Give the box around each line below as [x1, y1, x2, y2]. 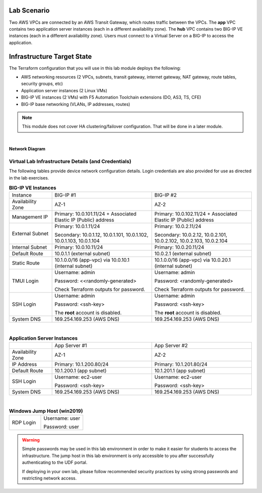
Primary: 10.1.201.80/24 [154, 361, 208, 368]
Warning [22, 437, 40, 443]
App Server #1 [54, 342, 87, 349]
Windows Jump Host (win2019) [9, 408, 83, 414]
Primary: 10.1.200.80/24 [54, 361, 109, 368]
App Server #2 [154, 342, 188, 349]
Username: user [43, 415, 80, 422]
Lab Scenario [9, 6, 50, 15]
